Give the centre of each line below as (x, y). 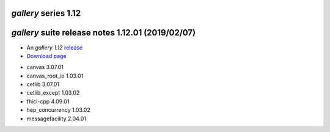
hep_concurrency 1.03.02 (59, 110)
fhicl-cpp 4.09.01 (48, 101)
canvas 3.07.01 (45, 67)
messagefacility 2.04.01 (57, 119)
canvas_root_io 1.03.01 (55, 76)
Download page (46, 56)
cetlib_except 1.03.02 (53, 93)
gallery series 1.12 (46, 13)
